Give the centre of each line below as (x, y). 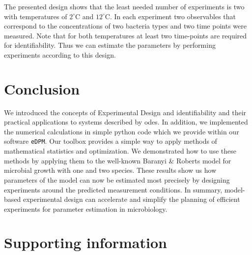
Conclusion (42, 88)
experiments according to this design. (60, 54)
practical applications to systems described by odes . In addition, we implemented (126, 122)
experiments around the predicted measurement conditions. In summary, (113, 189)
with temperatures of (36, 16)
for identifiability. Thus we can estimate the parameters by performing (110, 45)
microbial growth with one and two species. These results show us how (110, 170)
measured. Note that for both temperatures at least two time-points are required (126, 35)
